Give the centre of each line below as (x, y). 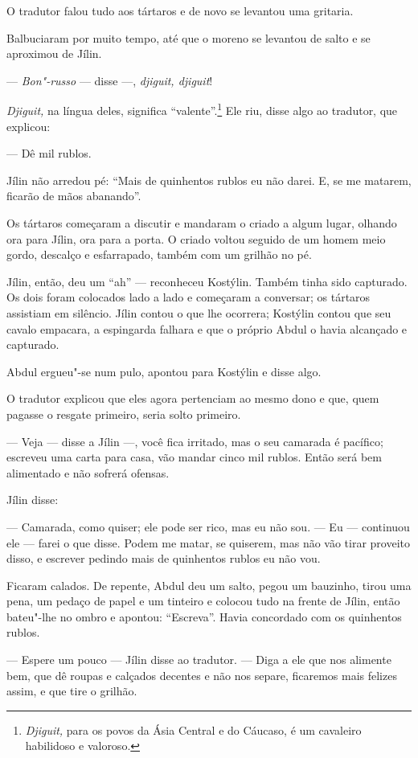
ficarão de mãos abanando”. (74, 196)
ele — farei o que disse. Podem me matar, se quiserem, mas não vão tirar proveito (209, 542)
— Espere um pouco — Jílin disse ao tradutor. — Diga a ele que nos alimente (199, 660)
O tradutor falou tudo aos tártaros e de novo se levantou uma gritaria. (180, 10)
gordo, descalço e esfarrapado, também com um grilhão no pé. (159, 254)
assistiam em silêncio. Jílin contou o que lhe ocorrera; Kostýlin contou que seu (199, 312)
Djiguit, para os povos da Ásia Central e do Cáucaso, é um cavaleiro (193, 729)
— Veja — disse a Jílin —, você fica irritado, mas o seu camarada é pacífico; (195, 441)
